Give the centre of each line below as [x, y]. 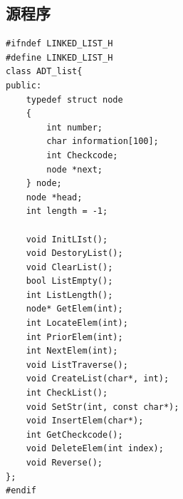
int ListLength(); [69, 295]
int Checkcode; [82, 155]
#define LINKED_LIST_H [59, 57]
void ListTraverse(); [77, 365]
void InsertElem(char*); [85, 421]
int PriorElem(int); [74, 337]
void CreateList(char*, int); [98, 379]
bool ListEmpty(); [69, 281]
